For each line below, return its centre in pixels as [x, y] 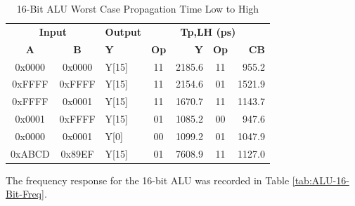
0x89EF [77, 153]
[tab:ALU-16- [321, 180]
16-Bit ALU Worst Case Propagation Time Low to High [138, 8]
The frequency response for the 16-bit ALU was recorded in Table [148, 180]
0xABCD [30, 153]
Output [123, 31]
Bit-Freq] [25, 194]
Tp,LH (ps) [208, 31]
